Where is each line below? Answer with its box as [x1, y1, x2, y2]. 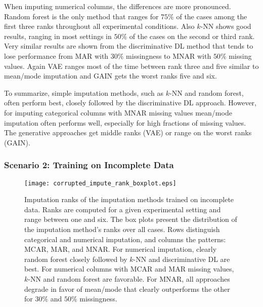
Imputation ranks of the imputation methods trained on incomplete [24, 194, 234, 205]
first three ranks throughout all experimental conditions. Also [4, 21, 195, 31]
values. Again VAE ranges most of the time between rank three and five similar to [4, 60, 259, 71]
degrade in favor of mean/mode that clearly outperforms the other [24, 283, 230, 294]
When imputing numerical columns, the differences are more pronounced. [4, 1, 231, 11]
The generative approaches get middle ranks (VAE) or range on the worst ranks [4, 127, 252, 138]
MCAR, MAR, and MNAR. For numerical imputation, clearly [24, 244, 217, 254]
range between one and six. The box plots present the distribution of [24, 214, 237, 224]
